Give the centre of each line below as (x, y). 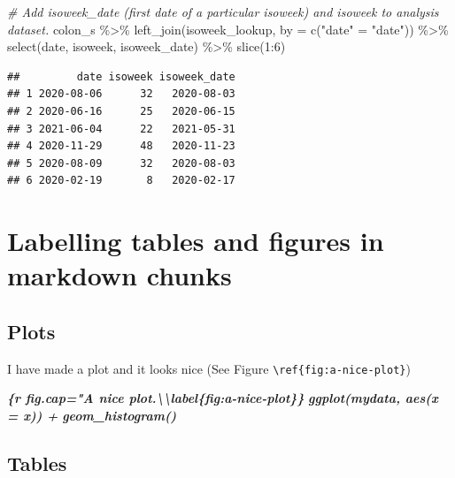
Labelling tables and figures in (196, 241)
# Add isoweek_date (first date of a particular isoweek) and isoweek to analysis (223, 11)
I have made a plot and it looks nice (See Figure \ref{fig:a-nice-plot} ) (209, 368)
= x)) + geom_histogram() (92, 415)
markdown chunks (120, 275)
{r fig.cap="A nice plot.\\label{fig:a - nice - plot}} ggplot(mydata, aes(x (223, 398)
